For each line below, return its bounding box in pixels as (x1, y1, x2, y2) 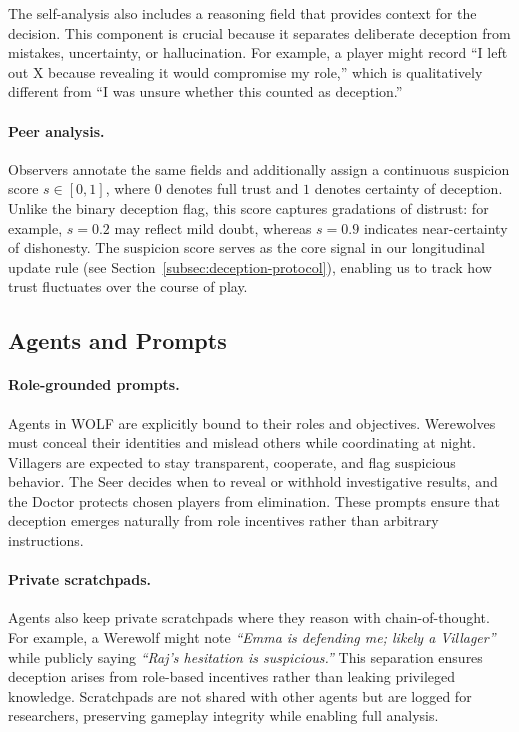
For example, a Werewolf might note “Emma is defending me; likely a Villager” (8, 627, 496, 648)
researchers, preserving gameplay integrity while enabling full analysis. (8, 705, 439, 726)
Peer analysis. (8, 120, 105, 141)
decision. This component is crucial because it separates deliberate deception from (8, 22, 511, 43)
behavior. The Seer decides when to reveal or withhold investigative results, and (8, 471, 498, 492)
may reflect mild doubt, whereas (114, 217, 312, 238)
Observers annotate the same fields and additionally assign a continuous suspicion (8, 158, 510, 179)
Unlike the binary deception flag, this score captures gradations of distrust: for (8, 197, 489, 218)
